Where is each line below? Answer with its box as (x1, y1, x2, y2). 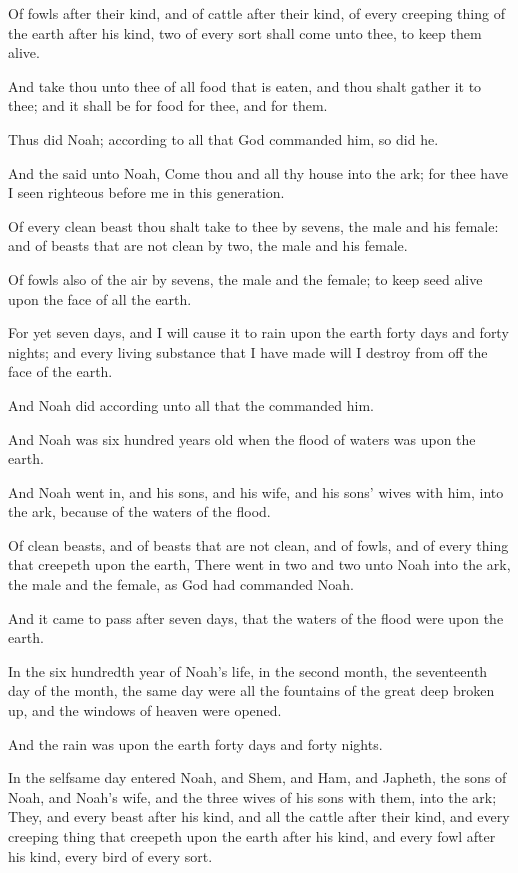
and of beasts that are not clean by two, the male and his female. (8, 235, 408, 256)
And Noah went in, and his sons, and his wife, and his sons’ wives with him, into (8, 481, 504, 502)
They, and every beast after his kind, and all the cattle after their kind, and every (8, 806, 510, 827)
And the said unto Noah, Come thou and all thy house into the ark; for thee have (8, 162, 508, 183)
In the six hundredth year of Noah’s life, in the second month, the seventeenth (8, 660, 488, 681)
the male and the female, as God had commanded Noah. (8, 574, 354, 595)
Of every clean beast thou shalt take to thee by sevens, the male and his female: (8, 215, 499, 236)
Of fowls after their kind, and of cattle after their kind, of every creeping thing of (8, 3, 505, 23)
